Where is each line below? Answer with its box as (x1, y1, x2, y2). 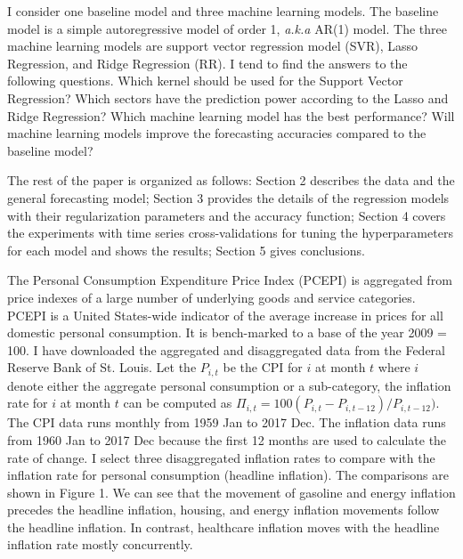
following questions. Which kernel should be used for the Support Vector (7, 71, 403, 90)
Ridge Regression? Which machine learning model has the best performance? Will (7, 106, 455, 125)
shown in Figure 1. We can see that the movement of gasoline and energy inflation (7, 482, 456, 501)
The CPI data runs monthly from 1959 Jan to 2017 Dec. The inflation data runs (7, 413, 446, 432)
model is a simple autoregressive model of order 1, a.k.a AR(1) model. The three (7, 19, 447, 37)
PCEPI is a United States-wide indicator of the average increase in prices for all (7, 305, 443, 324)
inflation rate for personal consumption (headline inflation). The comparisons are (7, 466, 450, 484)
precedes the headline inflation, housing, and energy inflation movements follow (7, 500, 440, 519)
